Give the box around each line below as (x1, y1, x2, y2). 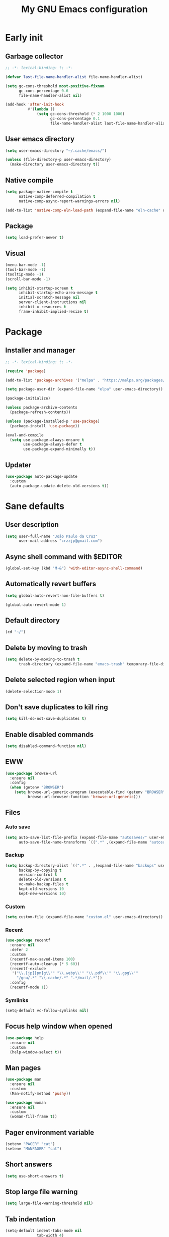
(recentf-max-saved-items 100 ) (10, 957, 75, 962)
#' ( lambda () (27, 107, 55, 112)
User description (5, 521, 59, 529)
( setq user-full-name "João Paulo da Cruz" (5, 534, 98, 539)
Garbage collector (5, 52, 63, 61)
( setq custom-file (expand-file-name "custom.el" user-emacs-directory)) (5, 915, 163, 920)
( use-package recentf (5, 938, 51, 943)
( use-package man (5, 1077, 42, 1082)
